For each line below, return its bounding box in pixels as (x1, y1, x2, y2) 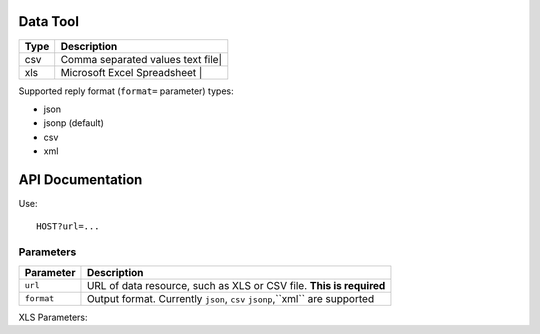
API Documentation (18, 171, 143, 188)
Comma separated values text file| (60, 52, 223, 66)
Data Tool (18, 13, 80, 30)
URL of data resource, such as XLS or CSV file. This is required (86, 278, 386, 292)
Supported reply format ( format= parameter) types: (18, 85, 234, 97)
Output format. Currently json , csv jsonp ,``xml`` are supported (86, 291, 375, 305)
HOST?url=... (36, 221, 100, 232)
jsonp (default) (43, 117, 105, 129)
